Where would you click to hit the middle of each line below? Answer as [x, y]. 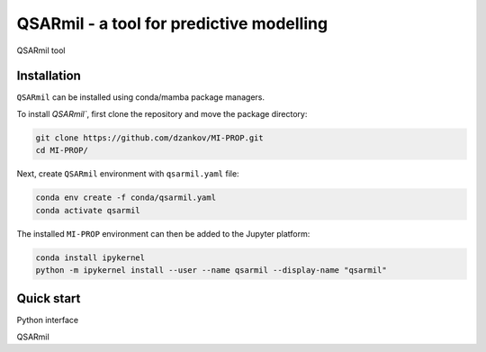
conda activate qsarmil [88, 210]
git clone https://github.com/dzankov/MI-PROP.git [150, 138]
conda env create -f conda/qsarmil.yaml [126, 198]
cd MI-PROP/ [62, 150]
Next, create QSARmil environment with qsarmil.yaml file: [128, 174]
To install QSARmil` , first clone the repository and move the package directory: [162, 113]
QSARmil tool [41, 50]
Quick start [49, 298]
